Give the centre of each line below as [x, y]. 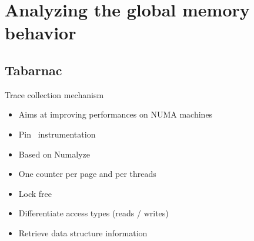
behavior [41, 33]
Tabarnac [34, 70]
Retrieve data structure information [83, 232]
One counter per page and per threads [87, 174]
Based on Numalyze [54, 154]
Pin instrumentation [57, 134]
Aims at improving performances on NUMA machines [116, 114]
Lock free [35, 193]
